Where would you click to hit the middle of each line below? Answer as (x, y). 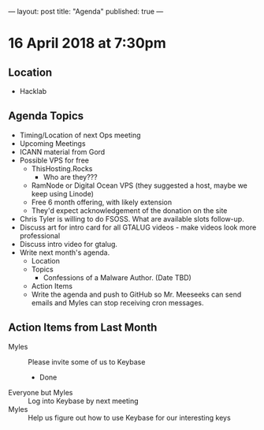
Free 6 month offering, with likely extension (101, 202)
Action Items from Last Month (83, 328)
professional (40, 235)
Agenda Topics (46, 116)
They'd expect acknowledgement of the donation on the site (129, 210)
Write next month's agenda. (65, 252)
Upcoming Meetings (52, 143)
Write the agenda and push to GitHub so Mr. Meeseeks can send (136, 294)
